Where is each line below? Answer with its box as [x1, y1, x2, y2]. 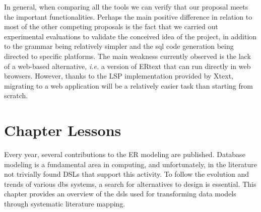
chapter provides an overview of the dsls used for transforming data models [4, 188, 236, 199]
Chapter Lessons [4, 120, 121, 140]
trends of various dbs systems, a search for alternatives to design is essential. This [4, 178, 256, 189]
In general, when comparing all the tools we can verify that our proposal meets [4, 2, 248, 12]
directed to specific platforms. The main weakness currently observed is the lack [4, 50, 251, 61]
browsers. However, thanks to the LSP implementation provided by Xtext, [4, 70, 233, 81]
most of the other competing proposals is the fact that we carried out [4, 21, 218, 32]
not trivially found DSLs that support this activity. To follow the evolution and [4, 169, 249, 179]
